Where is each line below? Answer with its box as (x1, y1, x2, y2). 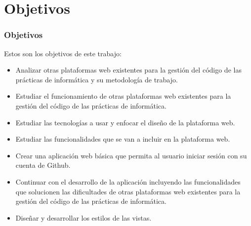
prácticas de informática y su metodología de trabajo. (15, 74, 178, 84)
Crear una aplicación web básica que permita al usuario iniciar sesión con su (15, 150, 247, 160)
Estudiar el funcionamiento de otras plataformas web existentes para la (15, 91, 231, 101)
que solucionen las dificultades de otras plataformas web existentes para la (15, 186, 241, 196)
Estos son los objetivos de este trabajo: (4, 48, 122, 58)
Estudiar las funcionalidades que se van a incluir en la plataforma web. (15, 134, 230, 144)
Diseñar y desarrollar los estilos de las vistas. (15, 212, 152, 223)
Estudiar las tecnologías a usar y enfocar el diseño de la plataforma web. (15, 117, 235, 127)
